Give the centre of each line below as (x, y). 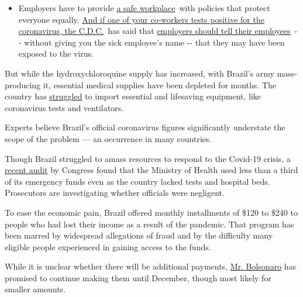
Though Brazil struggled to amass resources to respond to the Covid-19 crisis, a (148, 158)
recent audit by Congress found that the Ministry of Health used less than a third (151, 170)
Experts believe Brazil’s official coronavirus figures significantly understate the (145, 127)
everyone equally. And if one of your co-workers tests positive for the (141, 19)
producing (23, 84)
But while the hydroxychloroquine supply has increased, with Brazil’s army (140, 73)
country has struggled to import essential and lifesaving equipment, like (133, 96)
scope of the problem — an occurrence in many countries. (108, 138)
